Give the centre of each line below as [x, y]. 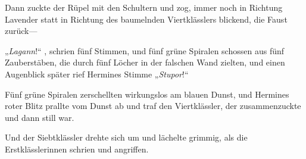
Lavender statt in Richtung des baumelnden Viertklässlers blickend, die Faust [146, 19]
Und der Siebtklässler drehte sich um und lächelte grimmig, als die [126, 137]
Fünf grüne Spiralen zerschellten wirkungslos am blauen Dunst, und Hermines [147, 94]
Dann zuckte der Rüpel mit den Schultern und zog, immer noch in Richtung [144, 7]
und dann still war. [40, 117]
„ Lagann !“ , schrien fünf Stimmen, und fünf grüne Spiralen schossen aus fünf [145, 50]
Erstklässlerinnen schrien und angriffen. [77, 149]
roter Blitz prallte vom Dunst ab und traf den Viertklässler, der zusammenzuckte [153, 106]
